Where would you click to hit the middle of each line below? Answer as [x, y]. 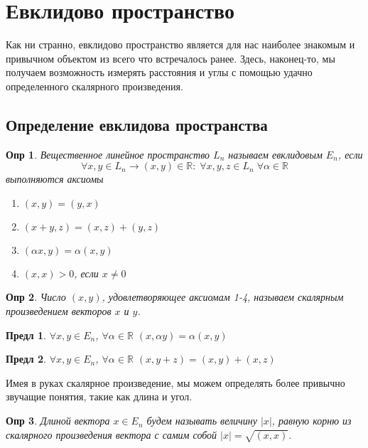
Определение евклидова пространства [137, 124]
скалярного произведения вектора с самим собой [112, 434]
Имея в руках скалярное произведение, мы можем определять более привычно [175, 382]
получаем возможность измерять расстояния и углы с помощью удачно [159, 72]
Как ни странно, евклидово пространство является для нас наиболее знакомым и [180, 44]
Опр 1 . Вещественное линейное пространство [108, 154]
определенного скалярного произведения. [94, 86]
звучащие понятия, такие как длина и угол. [99, 396]
